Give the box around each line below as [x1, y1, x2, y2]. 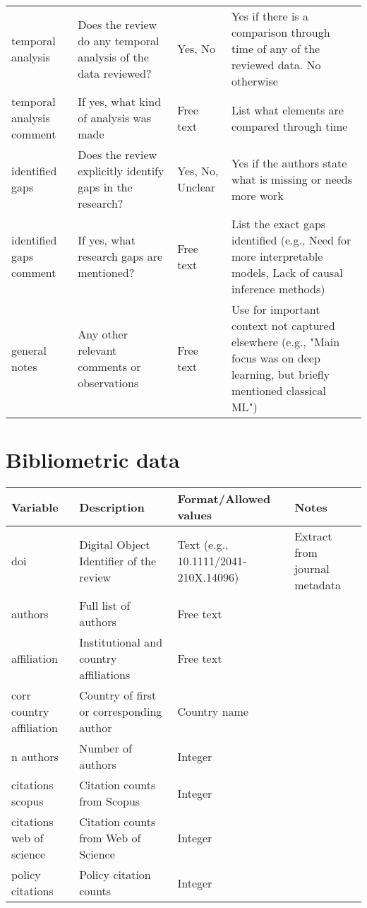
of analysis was [78, 110, 151, 126]
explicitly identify [78, 163, 164, 179]
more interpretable [231, 248, 323, 264]
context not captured [231, 317, 335, 334]
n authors [11, 748, 59, 765]
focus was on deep [231, 350, 320, 366]
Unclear [177, 179, 216, 195]
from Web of [79, 830, 141, 847]
